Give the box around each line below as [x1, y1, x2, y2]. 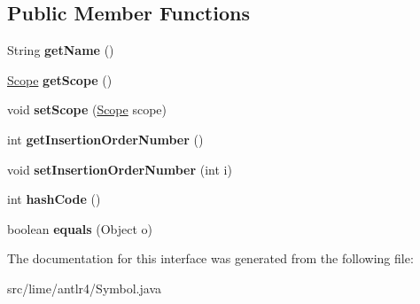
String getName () [7, 41, 114, 59]
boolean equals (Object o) [7, 219, 153, 238]
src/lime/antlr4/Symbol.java [7, 278, 162, 297]
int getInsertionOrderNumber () [7, 129, 204, 148]
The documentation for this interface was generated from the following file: [7, 249, 414, 268]
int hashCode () [7, 190, 101, 208]
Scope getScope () [7, 70, 113, 89]
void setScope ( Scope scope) [7, 100, 167, 119]
